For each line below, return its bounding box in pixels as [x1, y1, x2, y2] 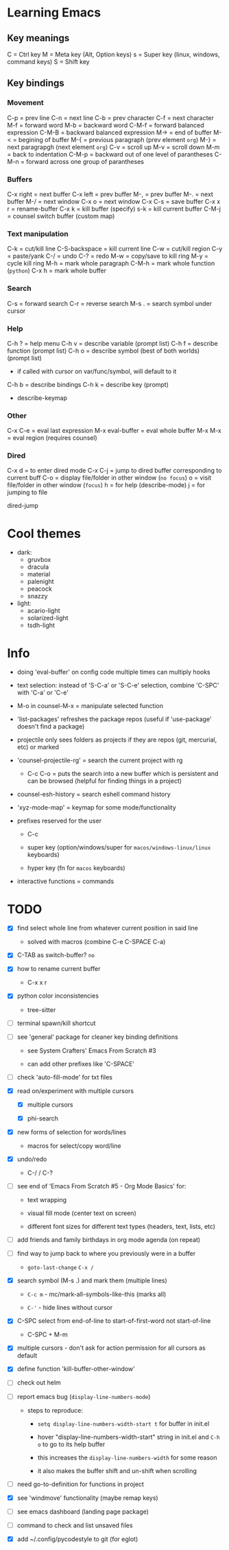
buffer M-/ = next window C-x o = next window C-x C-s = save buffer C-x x [7, 197, 221, 205]
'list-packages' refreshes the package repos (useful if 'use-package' [16, 715, 212, 723]
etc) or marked [16, 743, 60, 751]
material [27, 570, 51, 578]
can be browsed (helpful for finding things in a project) [27, 777, 182, 785]
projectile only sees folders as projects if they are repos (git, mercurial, [16, 736, 217, 744]
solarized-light [27, 614, 69, 622]
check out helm [16, 1378, 62, 1387]
